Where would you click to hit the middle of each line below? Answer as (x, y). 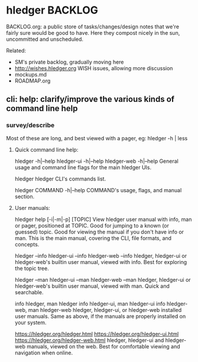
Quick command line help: (46, 149)
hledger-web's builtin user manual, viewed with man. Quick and (92, 286)
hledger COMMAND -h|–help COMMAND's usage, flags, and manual (98, 190)
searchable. (29, 292)
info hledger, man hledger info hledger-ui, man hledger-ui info (90, 304)
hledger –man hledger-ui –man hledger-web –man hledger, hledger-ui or (103, 279)
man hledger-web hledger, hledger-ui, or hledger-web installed (105, 310)
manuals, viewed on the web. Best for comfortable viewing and (103, 346)
